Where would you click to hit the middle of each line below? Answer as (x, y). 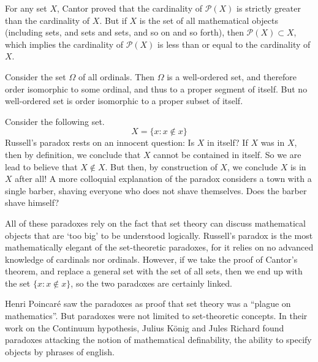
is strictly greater (269, 8)
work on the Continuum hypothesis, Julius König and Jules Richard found (145, 327)
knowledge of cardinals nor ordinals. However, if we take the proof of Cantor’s (151, 259)
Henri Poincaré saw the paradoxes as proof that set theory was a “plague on (148, 304)
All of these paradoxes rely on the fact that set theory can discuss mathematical (155, 223)
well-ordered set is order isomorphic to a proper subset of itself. (124, 101)
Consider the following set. (55, 121)
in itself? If (228, 142)
